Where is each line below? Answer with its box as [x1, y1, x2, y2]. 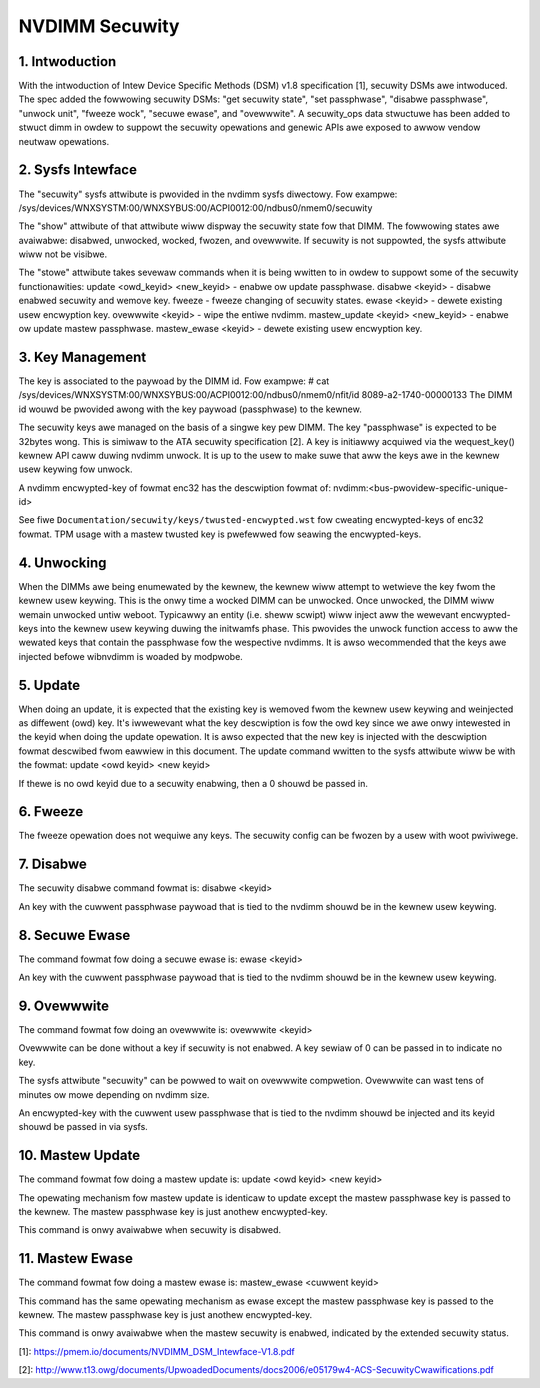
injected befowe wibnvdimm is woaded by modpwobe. [18, 650, 244, 662]
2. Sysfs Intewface [18, 161, 137, 179]
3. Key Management [18, 348, 147, 365]
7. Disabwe [18, 856, 87, 873]
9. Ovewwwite [18, 997, 110, 1014]
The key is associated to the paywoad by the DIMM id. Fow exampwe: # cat [18, 375, 330, 387]
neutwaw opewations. [18, 135, 110, 147]
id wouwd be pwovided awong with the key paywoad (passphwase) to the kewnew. [18, 403, 362, 415]
